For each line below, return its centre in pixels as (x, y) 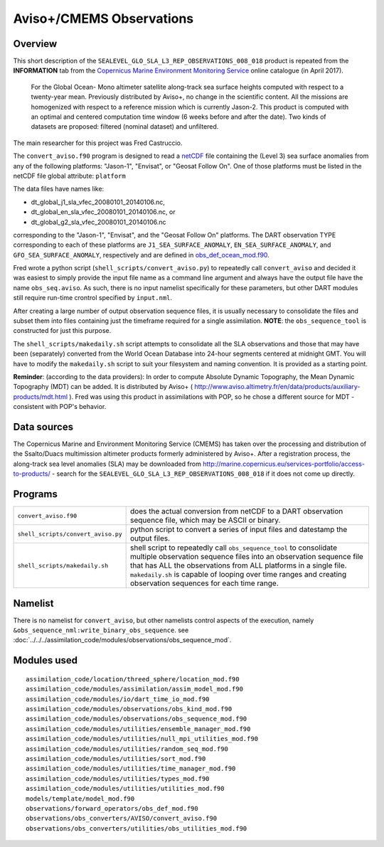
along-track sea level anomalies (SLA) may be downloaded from (107, 464)
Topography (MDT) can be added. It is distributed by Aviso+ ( (103, 387)
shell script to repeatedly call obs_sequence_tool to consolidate (234, 548)
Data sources (43, 427)
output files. (150, 538)
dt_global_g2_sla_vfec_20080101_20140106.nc (98, 222)
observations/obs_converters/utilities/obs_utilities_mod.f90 (137, 828)
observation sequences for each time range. (204, 583)
